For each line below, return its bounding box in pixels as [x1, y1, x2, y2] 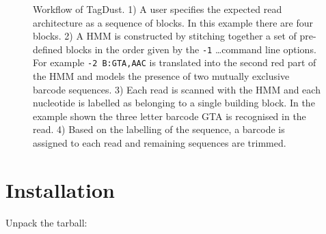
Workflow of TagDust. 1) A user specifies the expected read [33, 2, 282, 16]
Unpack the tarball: [5, 215, 87, 229]
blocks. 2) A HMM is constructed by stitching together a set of [33, 29, 297, 43]
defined [33, 42, 63, 56]
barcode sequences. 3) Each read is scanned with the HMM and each [33, 82, 321, 96]
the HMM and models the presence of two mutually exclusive [33, 69, 290, 83]
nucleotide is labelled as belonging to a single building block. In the [33, 96, 315, 110]
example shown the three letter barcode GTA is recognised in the [33, 108, 306, 123]
